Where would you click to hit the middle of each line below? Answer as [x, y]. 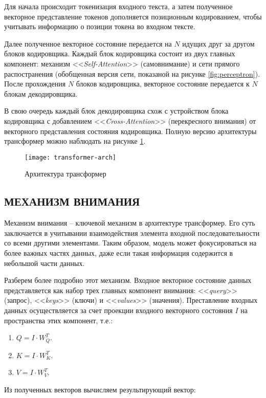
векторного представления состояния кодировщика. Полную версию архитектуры [130, 131]
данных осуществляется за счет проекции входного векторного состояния [118, 310]
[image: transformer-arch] [70, 157]
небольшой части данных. [45, 263]
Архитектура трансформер [65, 174]
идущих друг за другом [218, 43]
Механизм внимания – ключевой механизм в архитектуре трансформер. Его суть [130, 223]
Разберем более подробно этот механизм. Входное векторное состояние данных [128, 280]
